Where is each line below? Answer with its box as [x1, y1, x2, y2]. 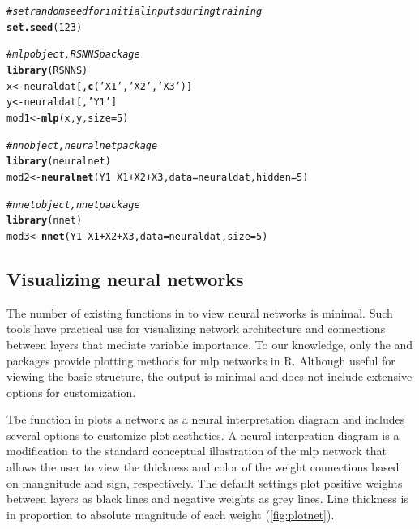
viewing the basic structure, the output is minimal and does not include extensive [6, 368, 413, 385]
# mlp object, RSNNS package [6, 49, 140, 61]
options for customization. [6, 383, 136, 400]
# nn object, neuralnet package [6, 139, 158, 151]
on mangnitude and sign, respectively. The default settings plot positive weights [6, 474, 403, 491]
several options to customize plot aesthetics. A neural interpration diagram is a [6, 426, 400, 443]
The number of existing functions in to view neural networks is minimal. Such [6, 304, 393, 321]
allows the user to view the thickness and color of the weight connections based [6, 459, 400, 476]
